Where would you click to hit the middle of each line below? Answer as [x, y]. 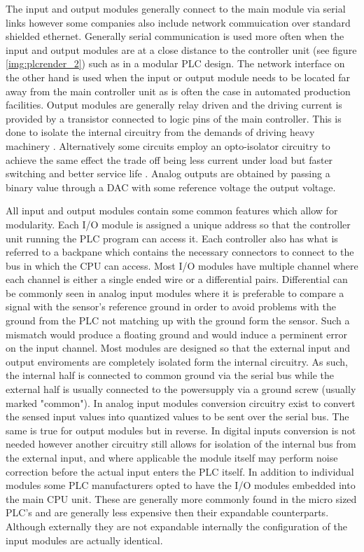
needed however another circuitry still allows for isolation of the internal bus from [181, 444]
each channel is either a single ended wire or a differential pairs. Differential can [177, 279]
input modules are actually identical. [84, 540]
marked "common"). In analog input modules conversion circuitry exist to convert [181, 402]
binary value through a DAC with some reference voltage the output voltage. [171, 187]
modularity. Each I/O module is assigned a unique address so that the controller [178, 224]
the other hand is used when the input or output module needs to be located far [178, 77]
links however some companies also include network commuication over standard [178, 22]
